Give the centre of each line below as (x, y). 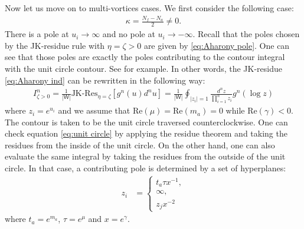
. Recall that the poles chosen (246, 34)
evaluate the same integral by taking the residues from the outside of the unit (145, 156)
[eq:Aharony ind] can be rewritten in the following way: (105, 80)
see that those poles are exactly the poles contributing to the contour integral (145, 57)
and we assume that (94, 110)
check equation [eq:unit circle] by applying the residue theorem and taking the (146, 133)
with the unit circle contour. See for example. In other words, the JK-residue (143, 68)
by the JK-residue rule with (55, 45)
